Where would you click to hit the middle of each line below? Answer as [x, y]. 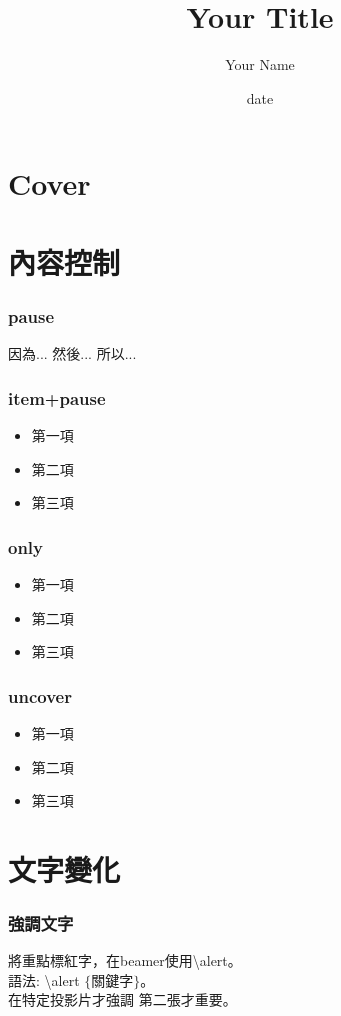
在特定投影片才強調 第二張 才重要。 [122, 999]
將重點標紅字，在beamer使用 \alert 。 [125, 960]
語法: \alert [44, 979]
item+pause [57, 397]
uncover [40, 695]
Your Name [260, 64]
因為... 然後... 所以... [72, 353]
